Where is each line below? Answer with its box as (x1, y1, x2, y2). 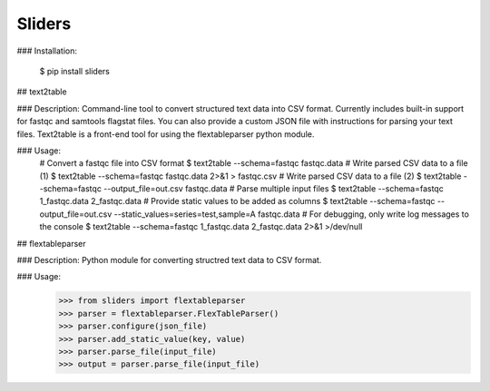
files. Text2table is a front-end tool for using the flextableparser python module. (16, 128, 315, 140)
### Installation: (16, 45, 77, 56)
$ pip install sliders (39, 65, 111, 76)
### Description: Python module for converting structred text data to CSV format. (16, 255, 322, 266)
